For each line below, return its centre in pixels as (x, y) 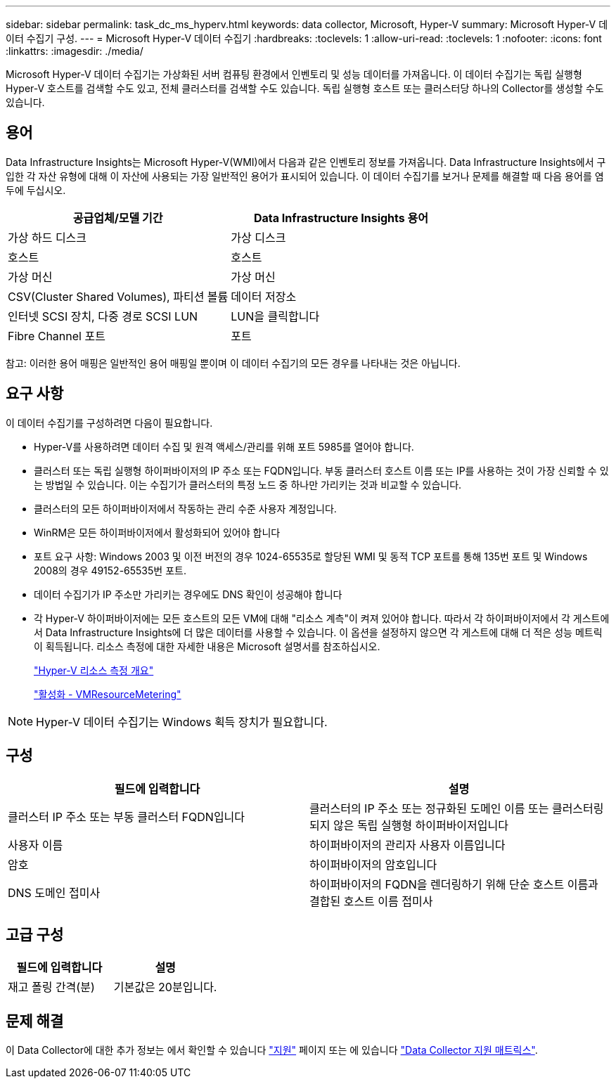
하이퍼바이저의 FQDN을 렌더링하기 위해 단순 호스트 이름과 (454, 884)
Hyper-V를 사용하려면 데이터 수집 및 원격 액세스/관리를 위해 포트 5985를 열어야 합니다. (224, 446)
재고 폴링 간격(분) (51, 987)
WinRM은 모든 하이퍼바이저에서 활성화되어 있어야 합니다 (157, 532)
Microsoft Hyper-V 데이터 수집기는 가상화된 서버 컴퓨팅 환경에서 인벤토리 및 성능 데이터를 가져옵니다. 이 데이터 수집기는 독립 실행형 (294, 74)
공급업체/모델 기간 (118, 218)
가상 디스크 (258, 237)
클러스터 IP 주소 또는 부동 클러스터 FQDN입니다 (127, 817)
